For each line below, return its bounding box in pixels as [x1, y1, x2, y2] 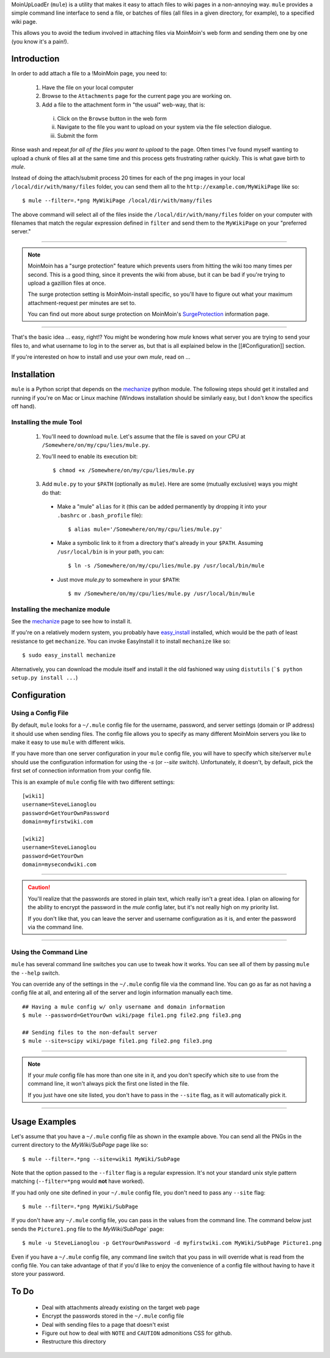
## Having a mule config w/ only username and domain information [22, 1003, 226, 1010]
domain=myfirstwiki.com [22, 818, 94, 825]
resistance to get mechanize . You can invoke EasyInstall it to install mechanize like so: [11, 637, 231, 645]
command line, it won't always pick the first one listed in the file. [28, 1080, 189, 1087]
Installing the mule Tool [11, 418, 82, 426]
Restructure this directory [42, 1338, 106, 1345]
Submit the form [57, 132, 98, 139]
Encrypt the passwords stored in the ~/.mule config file [42, 1312, 185, 1319]
